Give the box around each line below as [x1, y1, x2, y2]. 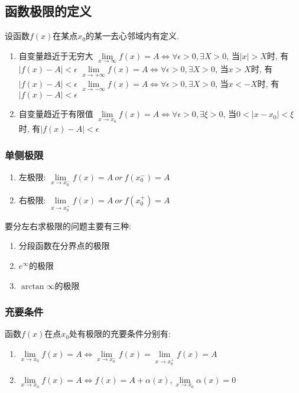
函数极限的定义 [5, 2, 92, 20]
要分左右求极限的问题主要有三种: [5, 219, 131, 232]
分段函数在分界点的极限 [18, 239, 110, 252]
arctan [21, 282, 44, 291]
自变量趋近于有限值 [18, 108, 93, 120]
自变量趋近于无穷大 [18, 49, 93, 61]
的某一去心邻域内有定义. [86, 30, 179, 42]
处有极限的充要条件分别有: [69, 327, 171, 340]
